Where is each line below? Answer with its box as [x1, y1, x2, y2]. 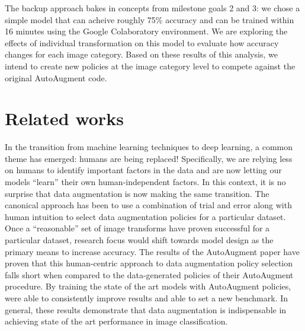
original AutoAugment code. [5, 71, 107, 84]
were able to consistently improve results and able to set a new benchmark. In [5, 292, 288, 304]
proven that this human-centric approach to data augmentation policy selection [5, 257, 293, 269]
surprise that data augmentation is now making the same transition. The [5, 187, 269, 199]
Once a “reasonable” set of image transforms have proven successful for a [5, 222, 270, 234]
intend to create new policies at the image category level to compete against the [5, 59, 296, 72]
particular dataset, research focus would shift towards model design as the [5, 234, 274, 246]
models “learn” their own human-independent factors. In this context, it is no [5, 176, 286, 188]
